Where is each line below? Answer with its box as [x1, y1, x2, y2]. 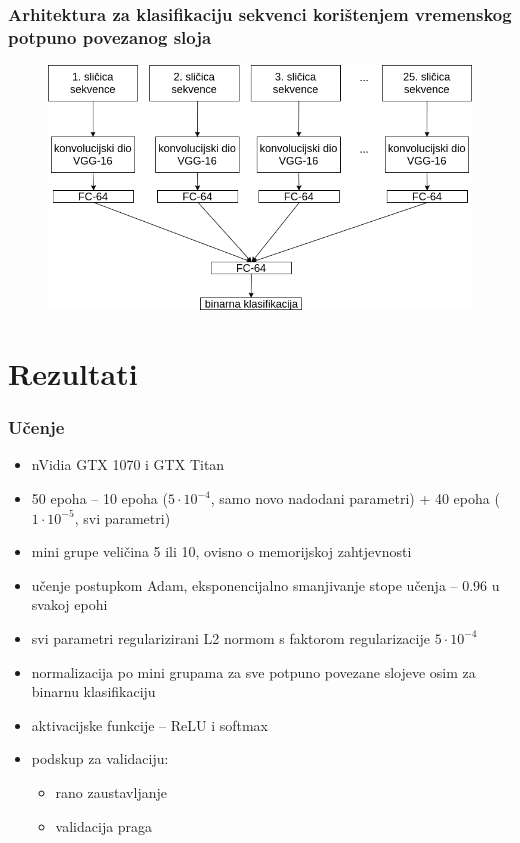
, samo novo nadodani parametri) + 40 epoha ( [210, 488, 500, 509]
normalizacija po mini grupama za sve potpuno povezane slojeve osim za [31, 661, 476, 682]
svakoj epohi [31, 594, 108, 615]
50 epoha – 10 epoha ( [31, 488, 168, 509]
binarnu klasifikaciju [31, 681, 156, 702]
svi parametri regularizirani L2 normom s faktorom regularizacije [31, 627, 430, 648]
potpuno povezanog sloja [8, 24, 212, 49]
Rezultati [8, 353, 138, 394]
